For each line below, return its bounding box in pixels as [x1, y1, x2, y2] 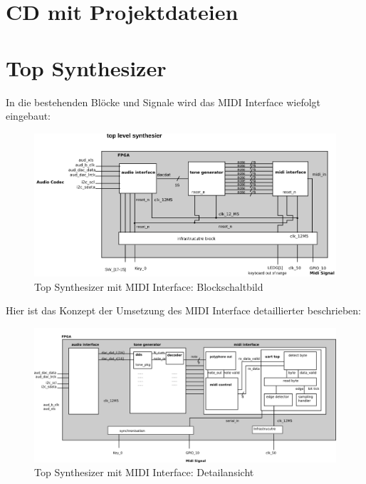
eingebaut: [6, 108, 51, 123]
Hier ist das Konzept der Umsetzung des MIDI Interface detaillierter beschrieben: [6, 303, 361, 318]
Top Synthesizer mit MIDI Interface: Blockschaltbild [34, 279, 263, 294]
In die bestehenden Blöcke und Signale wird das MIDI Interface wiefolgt [6, 94, 321, 109]
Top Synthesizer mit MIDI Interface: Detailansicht [34, 465, 254, 480]
